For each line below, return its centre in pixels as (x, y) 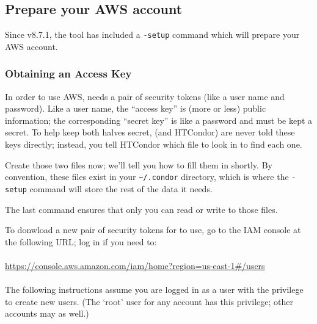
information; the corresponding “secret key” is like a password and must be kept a (159, 120)
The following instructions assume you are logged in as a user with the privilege (154, 290)
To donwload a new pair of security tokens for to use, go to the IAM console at (153, 230)
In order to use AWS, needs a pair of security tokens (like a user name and (145, 96)
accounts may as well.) (47, 313)
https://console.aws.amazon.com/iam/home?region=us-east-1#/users (135, 265)
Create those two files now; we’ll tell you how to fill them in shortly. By (139, 164)
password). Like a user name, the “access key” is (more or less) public (136, 108)
